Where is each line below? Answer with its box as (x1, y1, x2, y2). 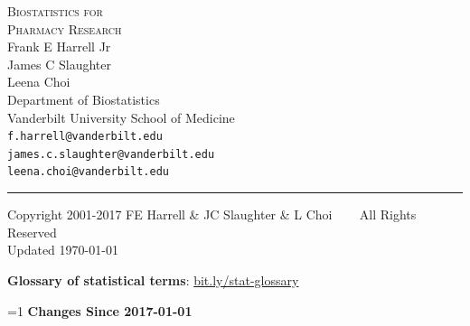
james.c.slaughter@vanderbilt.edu (7, 147, 215, 161)
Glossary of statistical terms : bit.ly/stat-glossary (7, 270, 299, 289)
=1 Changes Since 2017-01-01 (7, 301, 193, 320)
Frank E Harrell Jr (7, 37, 111, 56)
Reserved (7, 222, 57, 241)
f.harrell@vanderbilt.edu (7, 130, 163, 144)
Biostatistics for (7, 2, 103, 20)
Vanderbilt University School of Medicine (7, 107, 235, 126)
